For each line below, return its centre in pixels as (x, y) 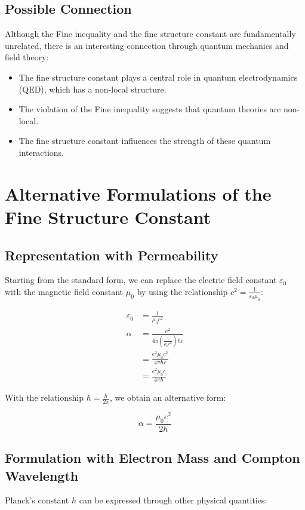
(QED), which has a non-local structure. (93, 89)
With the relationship (44, 397)
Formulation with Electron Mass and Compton (152, 458)
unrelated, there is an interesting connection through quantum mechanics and (147, 45)
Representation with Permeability (112, 255)
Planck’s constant (37, 500)
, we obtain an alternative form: (168, 397)
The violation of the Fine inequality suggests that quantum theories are (150, 109)
